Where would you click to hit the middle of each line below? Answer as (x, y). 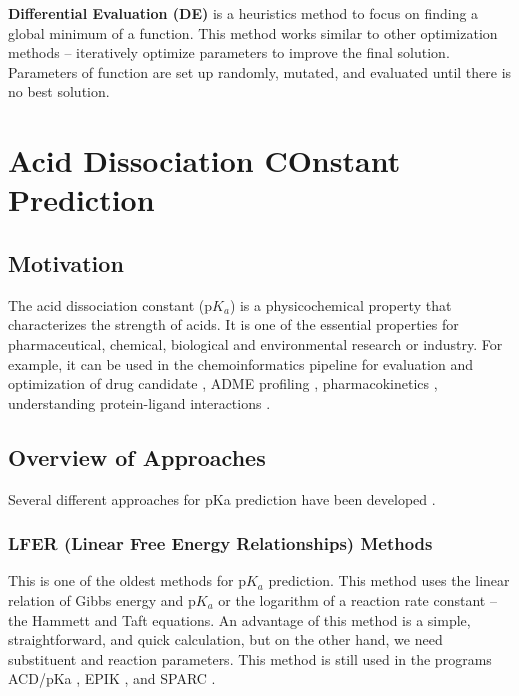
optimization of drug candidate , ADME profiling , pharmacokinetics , (223, 383)
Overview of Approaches (137, 456)
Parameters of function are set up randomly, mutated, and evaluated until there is (260, 71)
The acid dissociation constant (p (110, 304)
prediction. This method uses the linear (389, 580)
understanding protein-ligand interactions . (139, 402)
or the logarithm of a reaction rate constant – (357, 599)
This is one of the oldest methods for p (127, 580)
